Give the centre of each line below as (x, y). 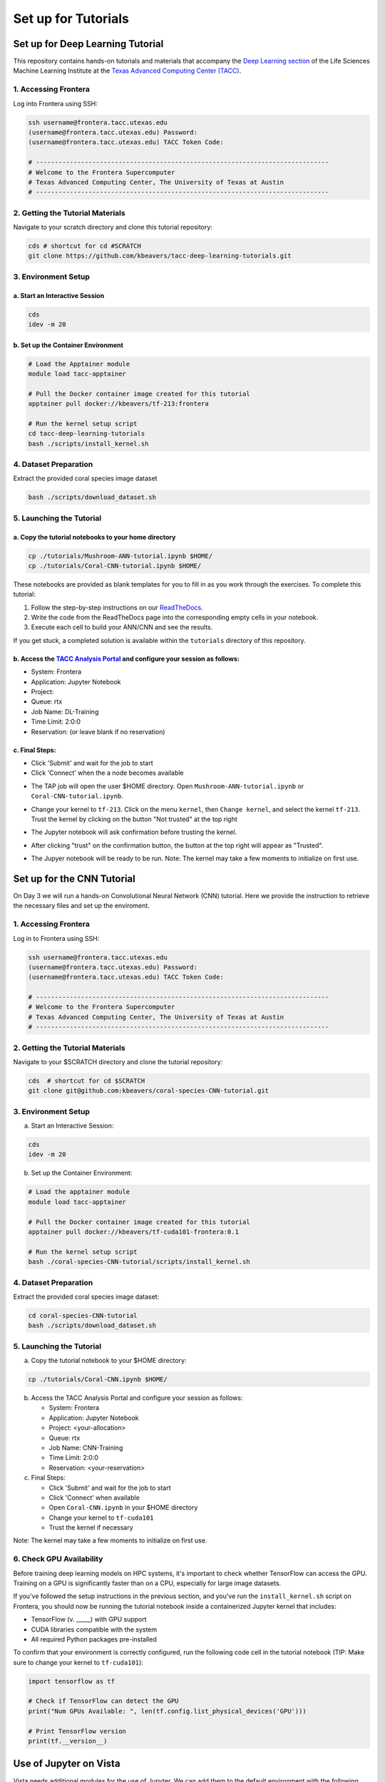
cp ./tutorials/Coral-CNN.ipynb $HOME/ (98, 1379)
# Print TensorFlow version (77, 1731)
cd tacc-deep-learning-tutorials (87, 434)
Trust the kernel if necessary (91, 1528)
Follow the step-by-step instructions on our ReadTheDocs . (117, 607)
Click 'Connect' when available (94, 1498)
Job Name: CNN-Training (86, 1448)
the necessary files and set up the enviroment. (81, 906)
